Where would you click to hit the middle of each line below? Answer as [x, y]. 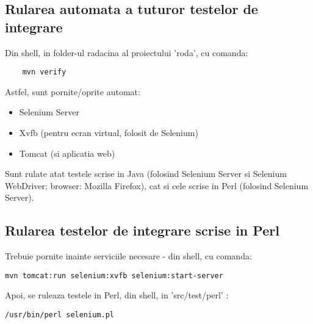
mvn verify [44, 72]
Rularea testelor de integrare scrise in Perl [142, 230]
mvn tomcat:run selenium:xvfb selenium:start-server [114, 275]
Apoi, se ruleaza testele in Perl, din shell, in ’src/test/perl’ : [117, 295]
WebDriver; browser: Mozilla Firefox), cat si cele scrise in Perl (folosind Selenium [157, 185]
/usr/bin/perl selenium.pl [59, 315]
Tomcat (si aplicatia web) [67, 153]
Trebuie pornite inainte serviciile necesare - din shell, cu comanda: [128, 256]
